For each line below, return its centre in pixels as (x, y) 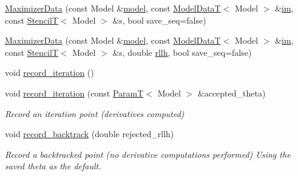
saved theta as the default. (53, 166)
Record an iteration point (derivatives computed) (95, 113)
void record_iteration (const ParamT (74, 93)
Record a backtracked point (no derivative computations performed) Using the (148, 154)
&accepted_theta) (232, 93)
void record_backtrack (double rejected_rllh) (90, 134)
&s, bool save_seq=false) (159, 20)
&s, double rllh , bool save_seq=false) (182, 52)
